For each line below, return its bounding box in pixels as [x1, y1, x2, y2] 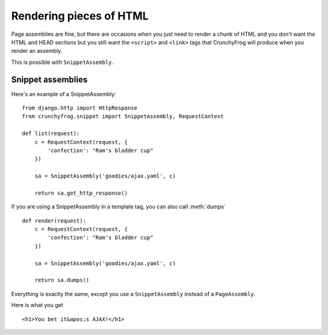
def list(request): [22, 130, 80, 137]
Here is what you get [11, 302, 64, 309]
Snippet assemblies [11, 74, 88, 85]
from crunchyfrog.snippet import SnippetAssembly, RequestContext [22, 113, 224, 120]
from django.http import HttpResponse [22, 105, 138, 112]
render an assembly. [11, 47, 63, 55]
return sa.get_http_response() [34, 189, 128, 196]
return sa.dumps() [34, 277, 90, 284]
